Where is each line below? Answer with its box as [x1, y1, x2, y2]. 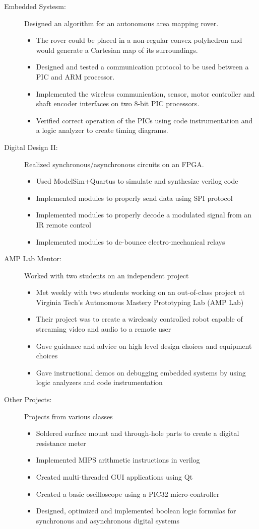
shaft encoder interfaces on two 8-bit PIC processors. [36, 98, 200, 109]
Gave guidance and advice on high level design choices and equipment [36, 340, 252, 351]
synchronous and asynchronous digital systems [36, 515, 179, 525]
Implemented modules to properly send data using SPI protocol [36, 192, 233, 203]
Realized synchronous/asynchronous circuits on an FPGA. [24, 159, 204, 169]
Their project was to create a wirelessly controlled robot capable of [36, 314, 243, 324]
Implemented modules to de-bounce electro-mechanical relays [36, 236, 225, 247]
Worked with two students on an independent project [24, 270, 189, 280]
